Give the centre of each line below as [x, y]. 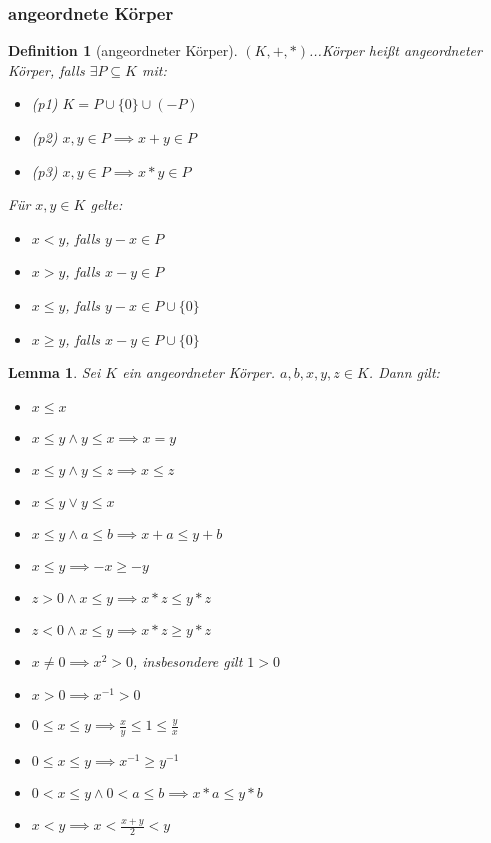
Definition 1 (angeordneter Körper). [123, 50]
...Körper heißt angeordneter [395, 50]
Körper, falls [46, 69]
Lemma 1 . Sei [54, 372]
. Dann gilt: [404, 372]
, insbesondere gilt [187, 660]
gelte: [106, 204]
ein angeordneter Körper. [199, 372]
